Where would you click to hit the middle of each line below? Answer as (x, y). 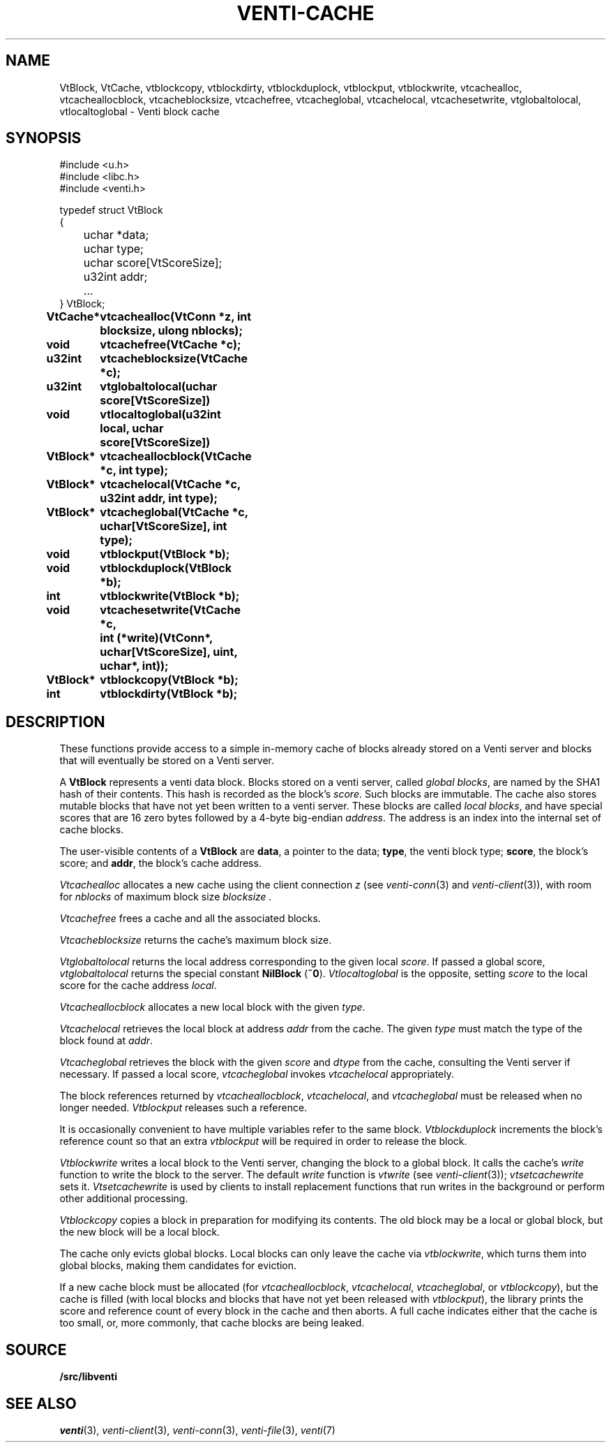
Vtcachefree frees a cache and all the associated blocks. (190, 919)
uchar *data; (116, 235)
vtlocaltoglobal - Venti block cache (139, 111)
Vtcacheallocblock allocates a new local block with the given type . (212, 1007)
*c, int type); (134, 470)
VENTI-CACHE (305, 13)
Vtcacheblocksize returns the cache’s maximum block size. (196, 940)
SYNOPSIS (44, 138)
